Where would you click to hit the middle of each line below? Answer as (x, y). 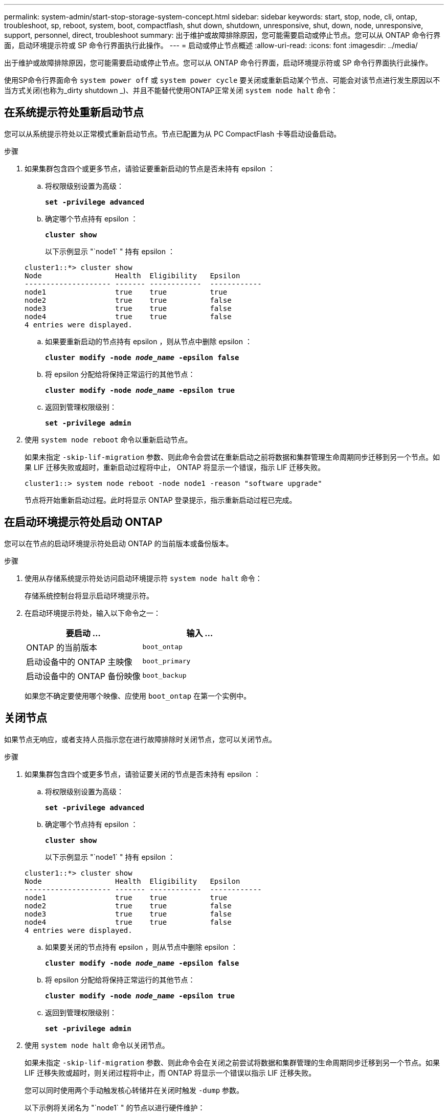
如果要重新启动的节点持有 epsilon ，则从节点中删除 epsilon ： (149, 341)
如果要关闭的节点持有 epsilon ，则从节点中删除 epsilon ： (141, 947)
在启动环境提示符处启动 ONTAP (83, 522)
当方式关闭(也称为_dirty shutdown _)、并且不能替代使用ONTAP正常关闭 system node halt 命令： (171, 90)
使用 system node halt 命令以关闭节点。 (97, 1045)
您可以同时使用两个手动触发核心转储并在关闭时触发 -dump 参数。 (134, 1090)
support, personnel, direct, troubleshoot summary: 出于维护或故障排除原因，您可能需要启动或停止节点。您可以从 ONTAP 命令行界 (222, 35)
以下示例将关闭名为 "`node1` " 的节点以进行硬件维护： (115, 1107)
